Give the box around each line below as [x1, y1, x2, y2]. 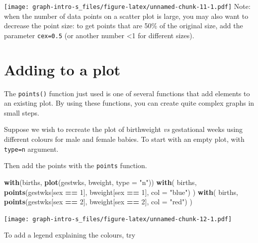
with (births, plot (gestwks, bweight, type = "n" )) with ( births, [4, 177, 197, 187]
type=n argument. [4, 143, 59, 154]
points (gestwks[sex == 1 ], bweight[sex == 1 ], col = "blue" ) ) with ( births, [4, 186, 238, 197]
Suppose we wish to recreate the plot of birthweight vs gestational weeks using [4, 124, 243, 134]
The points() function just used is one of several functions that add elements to [4, 88, 250, 98]
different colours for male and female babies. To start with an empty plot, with [4, 134, 245, 144]
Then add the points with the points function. [4, 160, 147, 171]
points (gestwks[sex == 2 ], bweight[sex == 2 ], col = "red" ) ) [4, 196, 192, 207]
